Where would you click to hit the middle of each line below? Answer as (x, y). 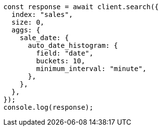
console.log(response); (49, 107)
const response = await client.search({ (81, 7)
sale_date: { (44, 38)
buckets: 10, (61, 61)
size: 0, (28, 22)
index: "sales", (42, 14)
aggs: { (26, 30)
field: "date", (65, 53)
